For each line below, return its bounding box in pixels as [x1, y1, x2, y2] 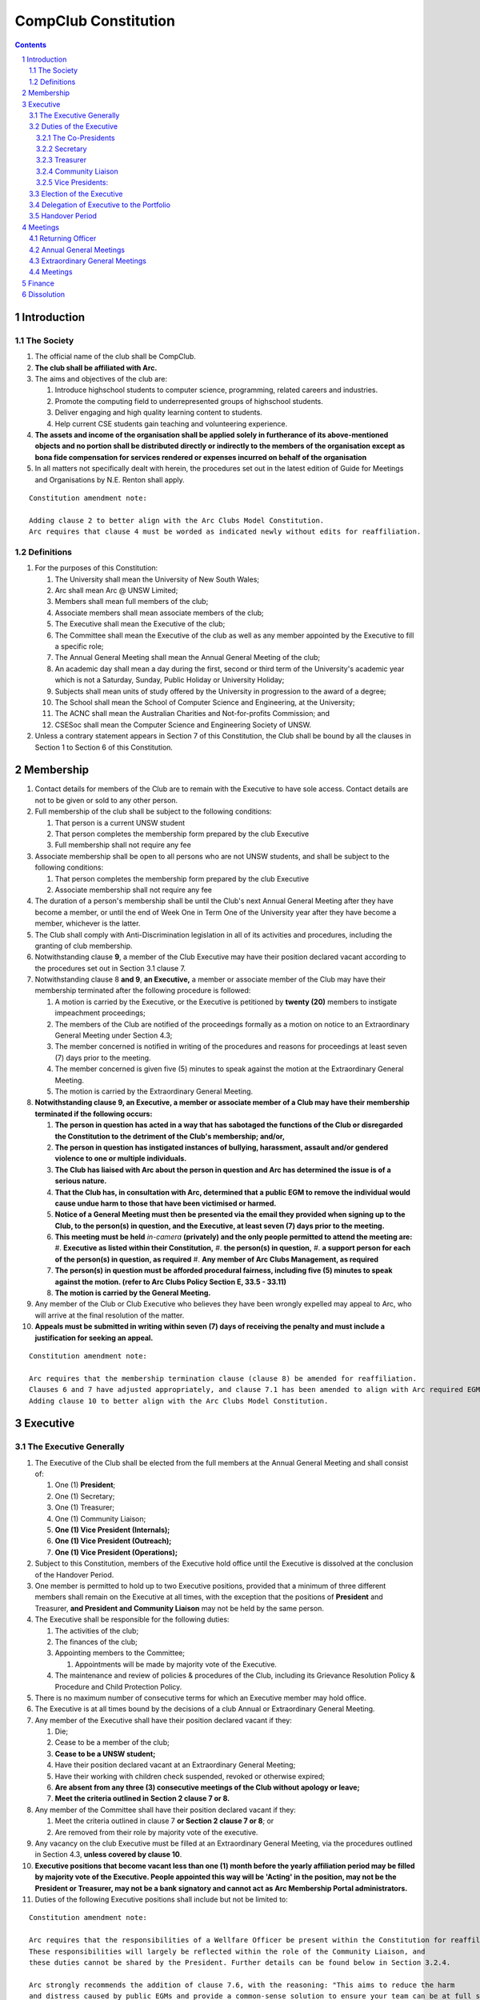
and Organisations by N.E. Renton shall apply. [34, 474, 186, 484]
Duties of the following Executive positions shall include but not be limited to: [34, 1894, 288, 1904]
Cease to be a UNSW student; [54, 1749, 156, 1758]
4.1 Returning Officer [29, 234, 97, 243]
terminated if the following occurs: [34, 1109, 153, 1118]
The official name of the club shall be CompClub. [34, 352, 196, 362]
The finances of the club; [54, 1637, 138, 1646]
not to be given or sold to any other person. [34, 795, 178, 805]
